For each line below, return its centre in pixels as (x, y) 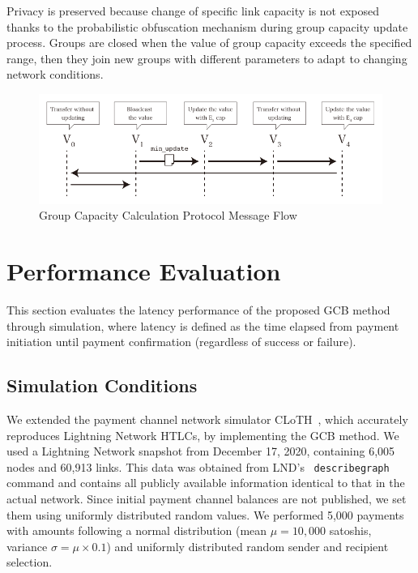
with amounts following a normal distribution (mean (137, 530)
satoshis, (350, 530)
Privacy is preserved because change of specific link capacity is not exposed (193, 11)
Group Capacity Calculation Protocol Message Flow (168, 215)
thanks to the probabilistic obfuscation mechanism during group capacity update (207, 26)
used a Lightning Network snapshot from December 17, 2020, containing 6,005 (201, 451)
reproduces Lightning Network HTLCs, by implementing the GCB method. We (203, 435)
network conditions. (55, 74)
